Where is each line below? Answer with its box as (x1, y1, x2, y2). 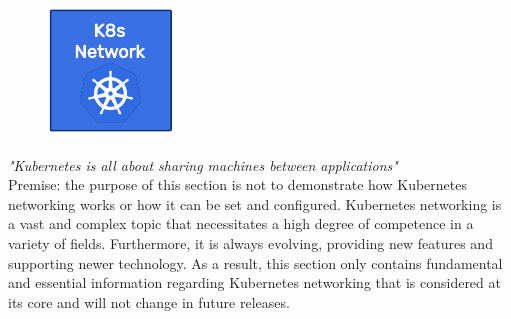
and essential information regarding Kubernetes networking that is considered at (8, 272, 501, 293)
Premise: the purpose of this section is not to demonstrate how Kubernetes (8, 174, 467, 195)
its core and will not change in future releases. (8, 291, 290, 312)
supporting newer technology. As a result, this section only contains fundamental (8, 252, 503, 273)
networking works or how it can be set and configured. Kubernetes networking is (8, 193, 502, 214)
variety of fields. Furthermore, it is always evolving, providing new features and (8, 232, 493, 253)
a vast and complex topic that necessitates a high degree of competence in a (8, 213, 474, 234)
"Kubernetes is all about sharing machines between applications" (8, 154, 398, 175)
